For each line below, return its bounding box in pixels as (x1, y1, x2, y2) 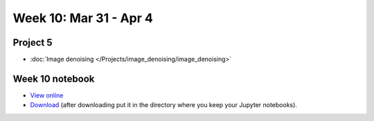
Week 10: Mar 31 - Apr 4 (12, 10, 154, 26)
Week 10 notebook (12, 73, 95, 84)
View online (30, 91, 64, 100)
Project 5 (12, 37, 53, 48)
